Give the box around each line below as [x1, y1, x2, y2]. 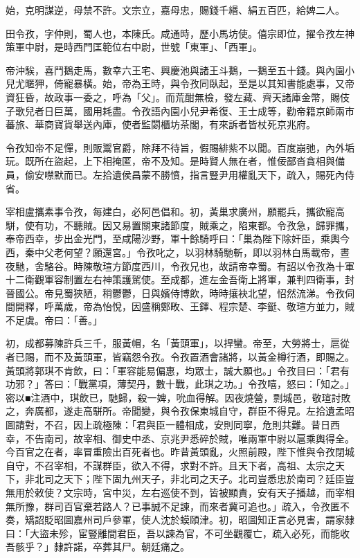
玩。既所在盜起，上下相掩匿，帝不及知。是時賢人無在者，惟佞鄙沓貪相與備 [6, 154, 345, 168]
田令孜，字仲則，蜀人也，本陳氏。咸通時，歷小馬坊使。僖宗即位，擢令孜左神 [6, 26, 354, 40]
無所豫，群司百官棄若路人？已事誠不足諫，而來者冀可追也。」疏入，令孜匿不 [6, 498, 350, 513]
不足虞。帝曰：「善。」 [6, 312, 102, 327]
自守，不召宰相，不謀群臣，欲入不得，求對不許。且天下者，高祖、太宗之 [6, 458, 335, 472]
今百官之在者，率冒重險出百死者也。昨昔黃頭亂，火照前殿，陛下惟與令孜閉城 [6, 444, 354, 459]
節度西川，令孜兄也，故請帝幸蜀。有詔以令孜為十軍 [121, 258, 354, 273]
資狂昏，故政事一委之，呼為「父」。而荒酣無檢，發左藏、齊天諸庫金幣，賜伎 [6, 89, 350, 104]
